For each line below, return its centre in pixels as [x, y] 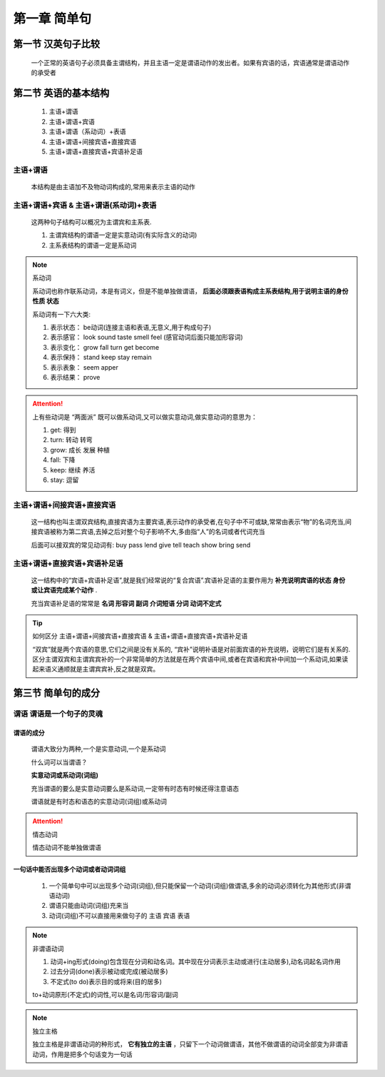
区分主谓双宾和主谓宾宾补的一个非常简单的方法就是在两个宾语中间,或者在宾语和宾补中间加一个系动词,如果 [187, 659]
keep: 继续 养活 [73, 470]
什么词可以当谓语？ [59, 762]
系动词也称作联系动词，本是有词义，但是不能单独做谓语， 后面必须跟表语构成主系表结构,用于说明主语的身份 [190, 291]
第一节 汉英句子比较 [56, 44]
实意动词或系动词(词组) [65, 775]
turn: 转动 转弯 [71, 440]
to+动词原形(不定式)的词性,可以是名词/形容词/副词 [105, 995]
